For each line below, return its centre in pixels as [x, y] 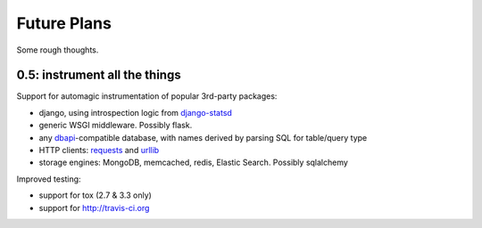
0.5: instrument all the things [99, 75]
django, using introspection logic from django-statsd [135, 112]
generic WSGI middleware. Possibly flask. [116, 126]
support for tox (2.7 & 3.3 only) [95, 195]
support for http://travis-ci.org [94, 208]
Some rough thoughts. [58, 50]
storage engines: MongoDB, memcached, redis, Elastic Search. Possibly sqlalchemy [193, 163]
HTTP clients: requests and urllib [99, 151]
